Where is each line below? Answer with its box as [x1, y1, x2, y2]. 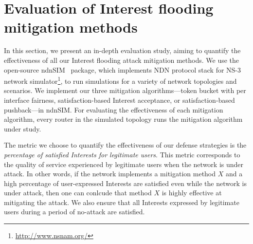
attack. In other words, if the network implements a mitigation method [4, 169, 216, 179]
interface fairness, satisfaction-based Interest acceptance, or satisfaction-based [4, 94, 235, 105]
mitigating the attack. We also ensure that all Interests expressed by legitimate [4, 197, 239, 207]
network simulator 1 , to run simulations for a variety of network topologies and [4, 75, 237, 86]
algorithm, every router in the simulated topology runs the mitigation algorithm [4, 114, 243, 124]
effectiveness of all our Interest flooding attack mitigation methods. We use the [4, 55, 239, 65]
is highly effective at [162, 188, 222, 198]
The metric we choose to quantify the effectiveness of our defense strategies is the [4, 140, 247, 150]
